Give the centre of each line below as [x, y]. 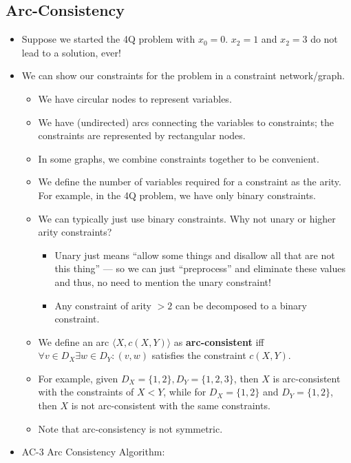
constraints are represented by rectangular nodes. [142, 135]
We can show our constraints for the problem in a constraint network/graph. [183, 75]
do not [324, 39]
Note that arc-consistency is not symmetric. [130, 428]
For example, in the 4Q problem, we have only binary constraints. [177, 195]
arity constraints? [75, 232]
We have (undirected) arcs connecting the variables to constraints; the [186, 122]
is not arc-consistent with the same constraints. [171, 405]
